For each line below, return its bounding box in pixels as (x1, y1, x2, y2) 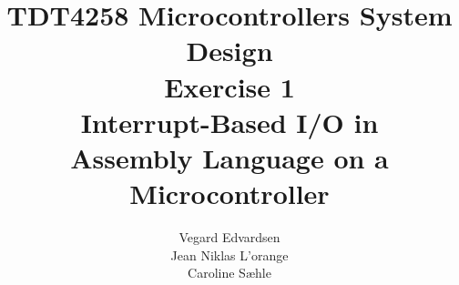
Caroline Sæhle (188, 263, 271, 282)
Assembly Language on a (70, 138, 389, 176)
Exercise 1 (164, 67, 295, 105)
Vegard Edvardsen (178, 228, 280, 247)
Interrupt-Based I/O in (80, 103, 379, 140)
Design (186, 32, 273, 69)
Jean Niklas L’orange (170, 245, 289, 264)
